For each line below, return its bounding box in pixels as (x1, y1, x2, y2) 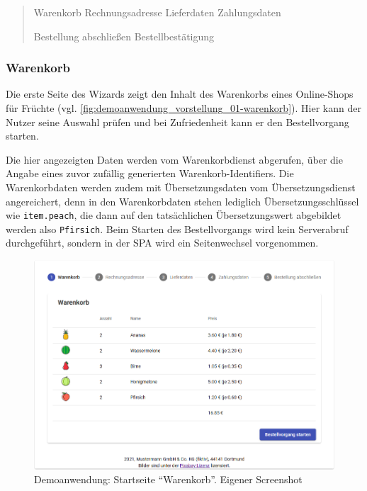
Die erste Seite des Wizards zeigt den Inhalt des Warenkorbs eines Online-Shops (6, 86, 354, 101)
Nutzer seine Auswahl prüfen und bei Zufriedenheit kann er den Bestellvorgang (6, 114, 349, 129)
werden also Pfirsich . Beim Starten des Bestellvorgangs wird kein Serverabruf (6, 221, 349, 236)
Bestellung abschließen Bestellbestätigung (33, 28, 215, 43)
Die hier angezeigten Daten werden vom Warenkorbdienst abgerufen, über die (6, 152, 343, 167)
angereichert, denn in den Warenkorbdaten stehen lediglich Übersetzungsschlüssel (6, 193, 359, 208)
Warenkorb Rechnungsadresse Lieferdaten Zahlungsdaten (33, 5, 281, 19)
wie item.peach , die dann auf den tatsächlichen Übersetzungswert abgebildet (6, 208, 341, 222)
